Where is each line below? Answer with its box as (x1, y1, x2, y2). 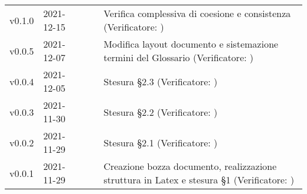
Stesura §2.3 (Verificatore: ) (103, 74, 218, 88)
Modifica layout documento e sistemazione (103, 37, 279, 51)
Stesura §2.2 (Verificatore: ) (103, 105, 218, 119)
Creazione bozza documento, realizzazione (103, 159, 277, 173)
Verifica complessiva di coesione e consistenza (103, 6, 291, 20)
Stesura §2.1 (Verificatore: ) (103, 135, 218, 149)
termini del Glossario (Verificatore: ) (103, 51, 254, 64)
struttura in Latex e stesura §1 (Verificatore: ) (103, 173, 295, 186)
